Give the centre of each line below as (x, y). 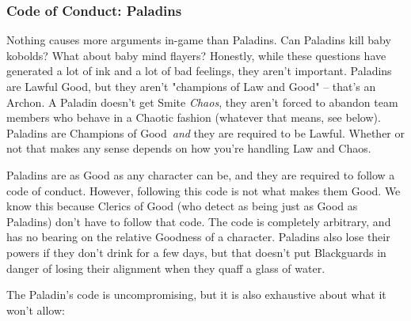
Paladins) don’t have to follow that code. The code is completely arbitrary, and (199, 221)
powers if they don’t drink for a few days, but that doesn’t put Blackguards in (196, 252)
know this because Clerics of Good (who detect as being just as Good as (182, 206)
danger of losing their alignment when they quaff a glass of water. (166, 268)
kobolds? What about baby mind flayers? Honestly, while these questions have (196, 55)
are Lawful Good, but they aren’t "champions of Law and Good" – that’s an (191, 86)
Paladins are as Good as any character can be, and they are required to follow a (201, 174)
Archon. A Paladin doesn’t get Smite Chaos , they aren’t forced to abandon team (202, 102)
